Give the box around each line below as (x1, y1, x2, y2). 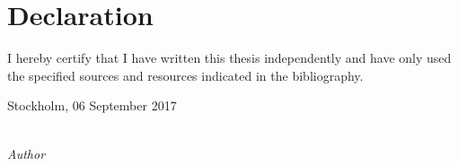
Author (7, 144, 46, 162)
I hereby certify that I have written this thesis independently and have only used (7, 48, 452, 67)
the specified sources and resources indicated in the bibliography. (7, 66, 364, 84)
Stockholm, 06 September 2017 (7, 96, 177, 115)
